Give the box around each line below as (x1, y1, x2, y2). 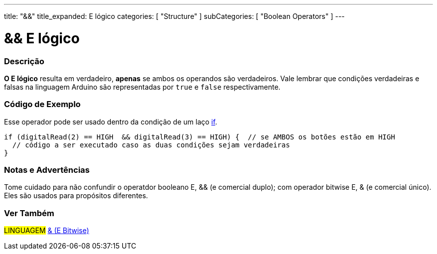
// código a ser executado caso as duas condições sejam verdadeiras (12, 140, 290, 149)
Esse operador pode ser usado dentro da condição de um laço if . (4, 117, 218, 126)
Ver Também (4, 208, 54, 218)
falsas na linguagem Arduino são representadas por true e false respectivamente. (4, 82, 281, 91)
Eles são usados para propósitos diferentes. (4, 191, 148, 200)
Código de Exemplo (4, 99, 81, 110)
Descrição (4, 56, 44, 66)
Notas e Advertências (4, 165, 90, 175)
